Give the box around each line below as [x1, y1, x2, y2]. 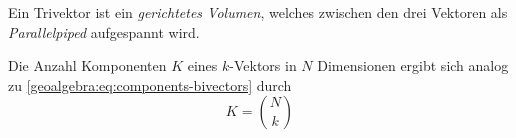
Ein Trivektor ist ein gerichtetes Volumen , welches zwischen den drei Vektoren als [8, 2, 508, 22]
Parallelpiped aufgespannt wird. [8, 21, 200, 42]
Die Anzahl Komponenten [8, 55, 167, 76]
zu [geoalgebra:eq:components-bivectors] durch [8, 74, 292, 95]
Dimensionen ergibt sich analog [317, 55, 509, 76]
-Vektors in [229, 55, 297, 76]
